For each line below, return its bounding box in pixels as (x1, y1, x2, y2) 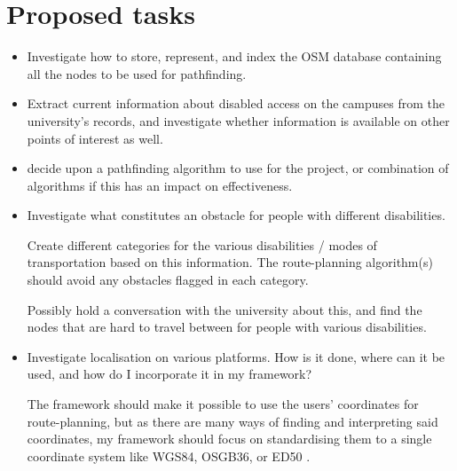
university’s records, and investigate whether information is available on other (27, 111, 450, 130)
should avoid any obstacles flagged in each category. (27, 271, 309, 289)
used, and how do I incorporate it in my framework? (27, 365, 312, 383)
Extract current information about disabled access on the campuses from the (27, 94, 445, 113)
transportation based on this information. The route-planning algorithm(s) (27, 253, 433, 271)
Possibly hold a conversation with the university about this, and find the (27, 300, 422, 318)
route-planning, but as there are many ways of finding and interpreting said (27, 412, 438, 430)
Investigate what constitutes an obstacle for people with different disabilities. (27, 206, 445, 224)
